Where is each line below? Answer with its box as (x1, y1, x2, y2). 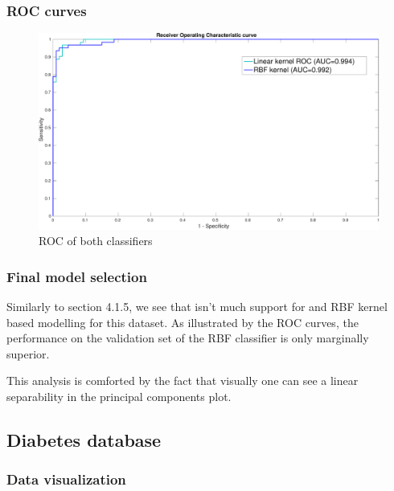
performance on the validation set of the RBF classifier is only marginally (6, 329, 369, 346)
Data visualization (6, 469, 126, 489)
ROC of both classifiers (39, 232, 153, 249)
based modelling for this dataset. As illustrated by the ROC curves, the (6, 313, 359, 330)
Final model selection (6, 266, 147, 286)
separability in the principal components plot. (6, 387, 232, 404)
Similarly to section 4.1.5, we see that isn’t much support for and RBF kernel (6, 297, 388, 314)
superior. (6, 345, 50, 362)
